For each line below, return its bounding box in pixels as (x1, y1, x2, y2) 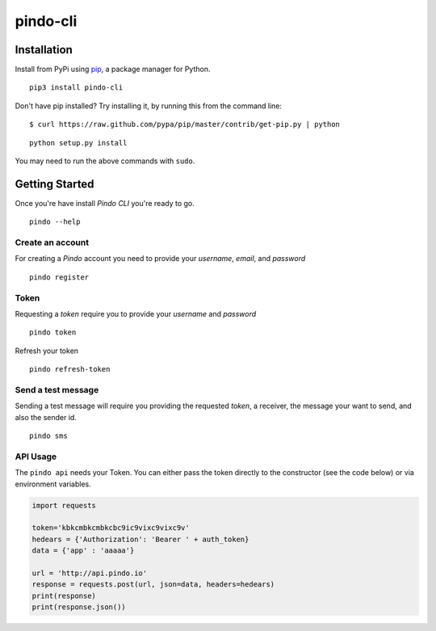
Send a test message (15, 384, 99, 395)
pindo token (29, 328, 77, 337)
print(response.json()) (31, 603, 127, 612)
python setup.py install (29, 138, 128, 147)
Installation (15, 43, 73, 57)
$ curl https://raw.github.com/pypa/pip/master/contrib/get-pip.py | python (29, 120, 341, 129)
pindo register (29, 272, 90, 282)
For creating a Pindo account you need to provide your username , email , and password (15, 254, 306, 263)
